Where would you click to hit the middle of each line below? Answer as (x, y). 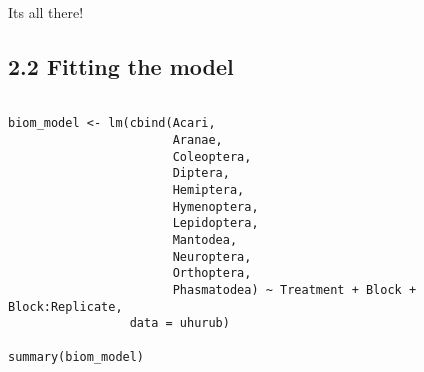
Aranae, (197, 140)
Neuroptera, (212, 256)
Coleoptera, (212, 156)
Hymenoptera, (215, 206)
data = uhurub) (179, 323)
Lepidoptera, (215, 223)
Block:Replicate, (65, 306)
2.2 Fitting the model (121, 65)
